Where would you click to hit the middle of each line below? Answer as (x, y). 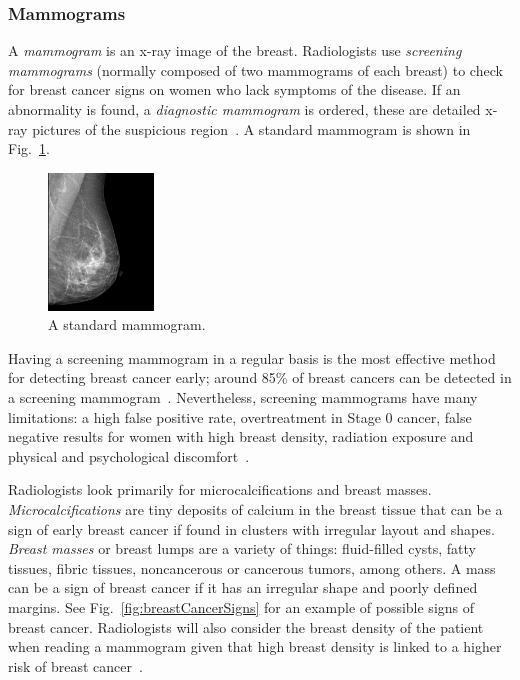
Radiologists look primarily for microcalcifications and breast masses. (220, 489)
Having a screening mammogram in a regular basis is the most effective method (252, 357)
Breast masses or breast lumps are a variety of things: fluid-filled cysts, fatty (242, 548)
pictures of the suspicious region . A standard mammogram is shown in (251, 128)
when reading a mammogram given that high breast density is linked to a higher (255, 646)
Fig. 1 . (29, 148)
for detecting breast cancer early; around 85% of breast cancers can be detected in (260, 377)
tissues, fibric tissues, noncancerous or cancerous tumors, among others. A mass (252, 567)
